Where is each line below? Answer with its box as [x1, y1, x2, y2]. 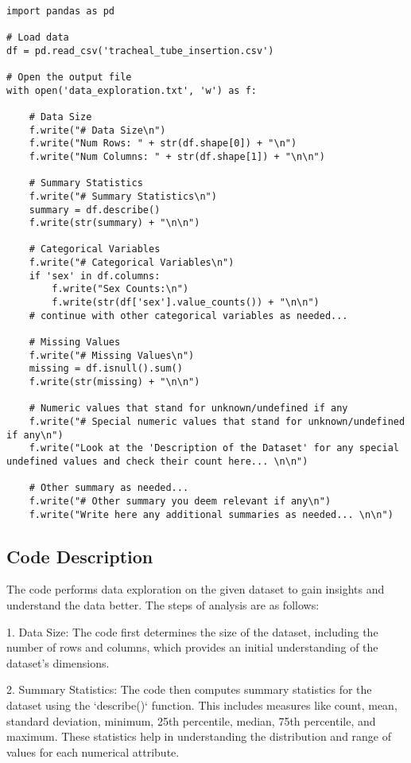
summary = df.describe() [29, 204, 161, 216]
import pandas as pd [6, 5, 115, 17]
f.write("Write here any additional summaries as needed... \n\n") [29, 508, 394, 520]
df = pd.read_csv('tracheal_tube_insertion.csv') [6, 45, 274, 56]
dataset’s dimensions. [6, 654, 110, 671]
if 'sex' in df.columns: [29, 270, 161, 282]
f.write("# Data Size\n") [29, 124, 166, 136]
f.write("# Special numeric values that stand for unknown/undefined [29, 416, 405, 427]
